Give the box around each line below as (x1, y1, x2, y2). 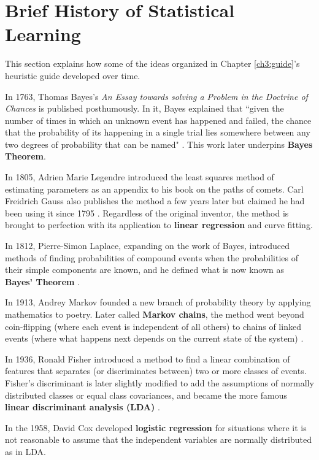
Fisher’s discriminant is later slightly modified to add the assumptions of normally (5, 376, 314, 389)
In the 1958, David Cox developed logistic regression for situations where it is (5, 421, 307, 434)
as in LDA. (5, 445, 46, 458)
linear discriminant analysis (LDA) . (5, 401, 160, 413)
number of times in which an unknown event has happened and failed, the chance (5, 113, 312, 126)
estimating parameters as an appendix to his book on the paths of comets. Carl (5, 182, 304, 195)
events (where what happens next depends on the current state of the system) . (5, 332, 304, 345)
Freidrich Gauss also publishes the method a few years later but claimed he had (5, 194, 305, 207)
